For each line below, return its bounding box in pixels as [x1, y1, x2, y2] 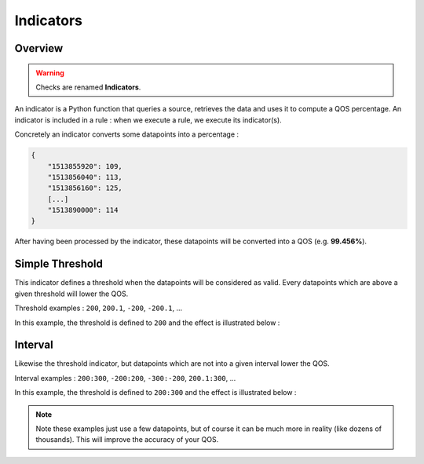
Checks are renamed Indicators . [35, 82, 141, 92]
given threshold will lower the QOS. [14, 289, 129, 298]
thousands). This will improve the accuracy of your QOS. [35, 435, 219, 444]
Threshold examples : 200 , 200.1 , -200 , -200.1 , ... [14, 303, 183, 313]
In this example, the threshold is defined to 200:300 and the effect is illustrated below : [14, 388, 297, 397]
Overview [14, 42, 64, 55]
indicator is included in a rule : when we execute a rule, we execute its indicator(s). [14, 115, 282, 125]
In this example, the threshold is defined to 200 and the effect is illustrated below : [14, 318, 280, 327]
